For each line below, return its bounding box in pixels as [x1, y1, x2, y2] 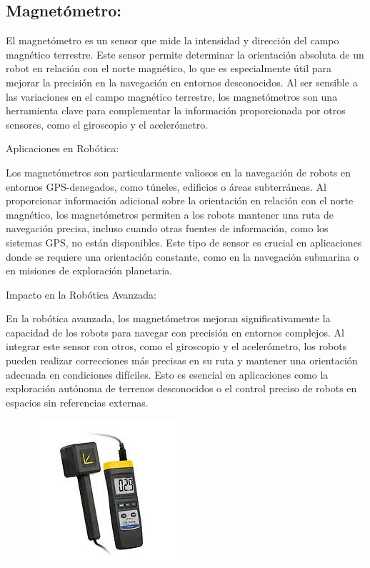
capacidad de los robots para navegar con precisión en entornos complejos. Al [6, 324, 344, 339]
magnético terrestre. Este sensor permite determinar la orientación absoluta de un [6, 46, 364, 61]
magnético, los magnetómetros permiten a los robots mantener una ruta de [6, 206, 334, 221]
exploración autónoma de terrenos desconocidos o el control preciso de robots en [6, 381, 357, 396]
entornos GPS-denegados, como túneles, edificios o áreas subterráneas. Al [6, 179, 326, 194]
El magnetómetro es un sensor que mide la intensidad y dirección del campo [6, 33, 339, 48]
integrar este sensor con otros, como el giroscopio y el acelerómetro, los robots [6, 339, 347, 354]
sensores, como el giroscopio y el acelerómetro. [6, 116, 209, 131]
